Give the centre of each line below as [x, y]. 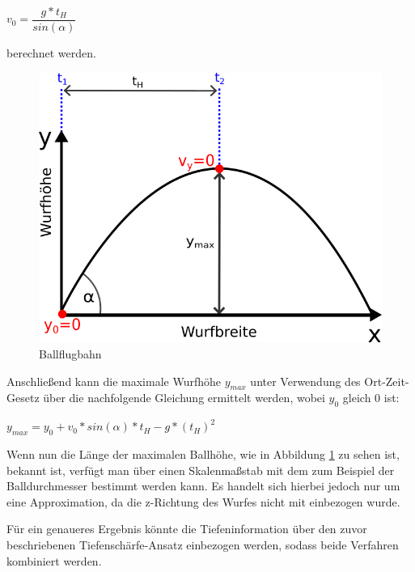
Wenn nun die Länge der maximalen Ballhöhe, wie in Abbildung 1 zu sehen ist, [203, 453]
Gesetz [23, 398]
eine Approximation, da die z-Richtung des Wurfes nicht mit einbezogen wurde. [203, 501]
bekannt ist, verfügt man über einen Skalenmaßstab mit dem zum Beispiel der [201, 470]
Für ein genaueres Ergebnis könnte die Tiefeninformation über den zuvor [187, 529]
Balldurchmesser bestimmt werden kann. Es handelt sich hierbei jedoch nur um [203, 486]
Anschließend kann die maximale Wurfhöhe [114, 381]
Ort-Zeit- [387, 381]
